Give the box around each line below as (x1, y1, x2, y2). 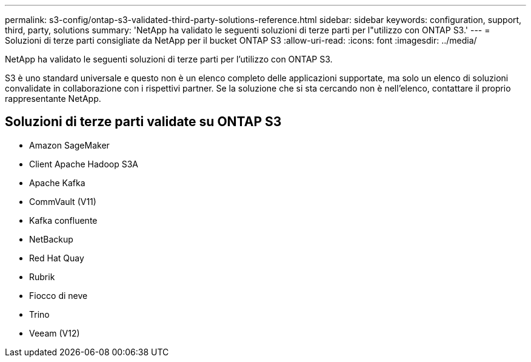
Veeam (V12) (29, 327, 80, 338)
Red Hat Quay (29, 252, 84, 263)
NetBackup (29, 233, 73, 244)
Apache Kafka (29, 177, 85, 188)
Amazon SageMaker (29, 139, 110, 150)
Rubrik (29, 271, 55, 282)
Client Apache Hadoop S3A (29, 158, 138, 169)
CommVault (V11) (29, 196, 96, 207)
